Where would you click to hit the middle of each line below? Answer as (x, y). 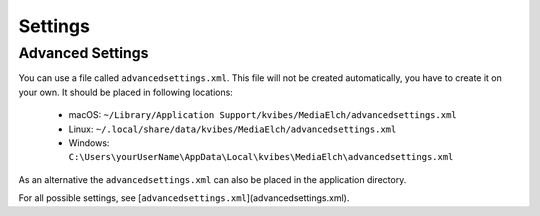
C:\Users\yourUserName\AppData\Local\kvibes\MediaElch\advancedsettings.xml (261, 157)
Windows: (89, 142)
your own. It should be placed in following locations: (126, 92)
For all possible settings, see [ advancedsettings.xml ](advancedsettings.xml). (184, 198)
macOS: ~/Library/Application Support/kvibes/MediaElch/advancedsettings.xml (262, 115)
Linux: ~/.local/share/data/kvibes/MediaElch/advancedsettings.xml (232, 129)
